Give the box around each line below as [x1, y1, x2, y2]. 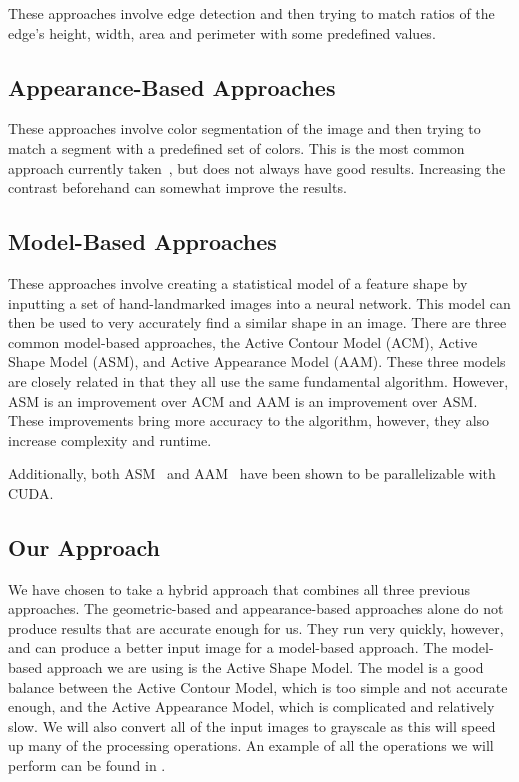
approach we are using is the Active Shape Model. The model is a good [46, 657, 484, 678]
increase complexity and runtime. [8, 429, 212, 450]
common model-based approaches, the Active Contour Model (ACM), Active [8, 331, 478, 352]
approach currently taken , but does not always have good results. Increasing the [8, 157, 506, 178]
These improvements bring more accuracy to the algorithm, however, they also [8, 410, 490, 431]
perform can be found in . [8, 755, 166, 776]
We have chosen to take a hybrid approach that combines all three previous [8, 578, 470, 599]
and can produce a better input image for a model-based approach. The [8, 637, 448, 658]
